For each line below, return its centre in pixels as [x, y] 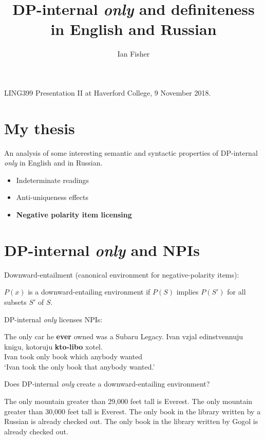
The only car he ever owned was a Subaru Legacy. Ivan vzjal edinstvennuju [124, 336]
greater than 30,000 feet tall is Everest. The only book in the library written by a [132, 411]
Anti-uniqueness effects [52, 197]
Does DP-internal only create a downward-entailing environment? [107, 384]
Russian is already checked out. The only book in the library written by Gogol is [131, 421]
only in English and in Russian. [53, 163]
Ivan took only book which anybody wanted [73, 356]
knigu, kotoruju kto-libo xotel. [53, 346]
